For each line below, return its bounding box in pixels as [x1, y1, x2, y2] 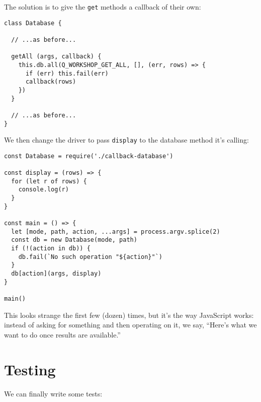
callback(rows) [25, 78, 76, 86]
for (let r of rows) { [11, 177, 87, 185]
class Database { [4, 19, 62, 27]
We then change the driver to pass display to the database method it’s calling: [4, 135, 249, 145]
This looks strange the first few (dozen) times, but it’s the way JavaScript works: [4, 309, 254, 320]
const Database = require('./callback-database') [4, 152, 173, 160]
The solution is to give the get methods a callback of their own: [4, 2, 201, 12]
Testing [4, 359, 56, 379]
